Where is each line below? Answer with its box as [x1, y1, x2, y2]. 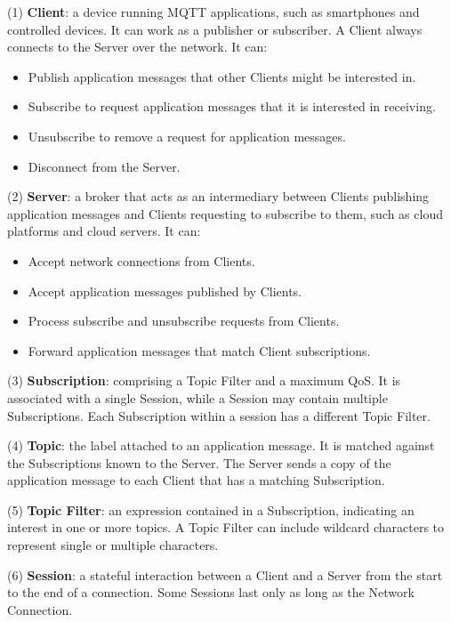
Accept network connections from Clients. [28, 251, 255, 270]
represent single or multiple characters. [7, 536, 219, 554]
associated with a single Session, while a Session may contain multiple [7, 388, 388, 407]
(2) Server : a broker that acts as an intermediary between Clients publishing [7, 187, 430, 206]
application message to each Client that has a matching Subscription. [7, 471, 385, 489]
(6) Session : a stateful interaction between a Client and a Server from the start [7, 565, 443, 584]
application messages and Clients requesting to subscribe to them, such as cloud [7, 204, 443, 222]
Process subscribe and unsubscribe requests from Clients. [28, 311, 340, 330]
